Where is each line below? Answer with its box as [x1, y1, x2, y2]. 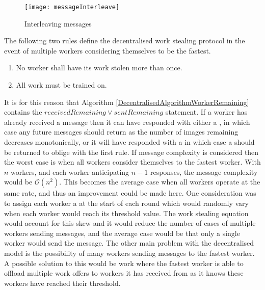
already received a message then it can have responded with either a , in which [4, 116, 250, 127]
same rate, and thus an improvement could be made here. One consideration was [4, 188, 256, 198]
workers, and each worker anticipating [11, 166, 129, 177]
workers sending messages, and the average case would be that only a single [4, 227, 240, 238]
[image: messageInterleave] [24, 4, 120, 11]
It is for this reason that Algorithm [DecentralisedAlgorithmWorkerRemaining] [4, 96, 249, 107]
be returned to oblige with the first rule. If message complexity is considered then [4, 146, 259, 157]
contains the [4, 107, 42, 117]
